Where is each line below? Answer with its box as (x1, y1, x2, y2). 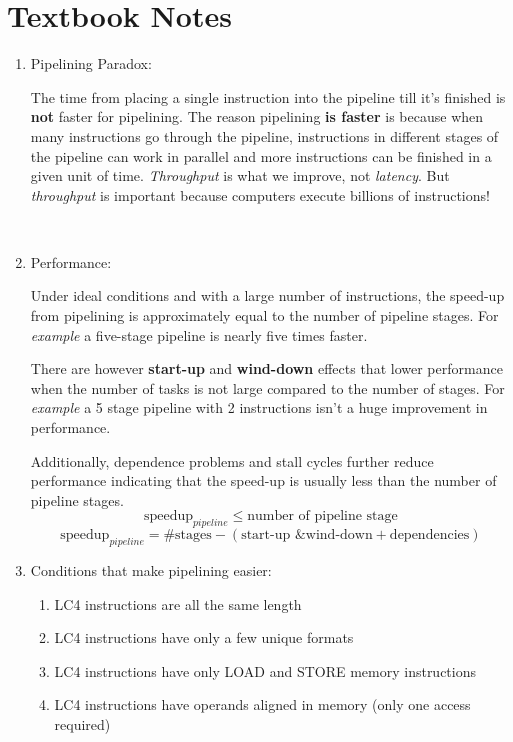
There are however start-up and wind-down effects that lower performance (30, 358, 503, 379)
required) (54, 713, 111, 734)
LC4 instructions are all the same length (54, 593, 302, 614)
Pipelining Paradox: (30, 53, 152, 74)
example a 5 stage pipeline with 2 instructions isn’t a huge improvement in (30, 397, 488, 418)
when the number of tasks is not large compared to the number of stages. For (30, 377, 505, 398)
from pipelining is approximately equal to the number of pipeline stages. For (30, 305, 499, 326)
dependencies (389, 528, 470, 543)
